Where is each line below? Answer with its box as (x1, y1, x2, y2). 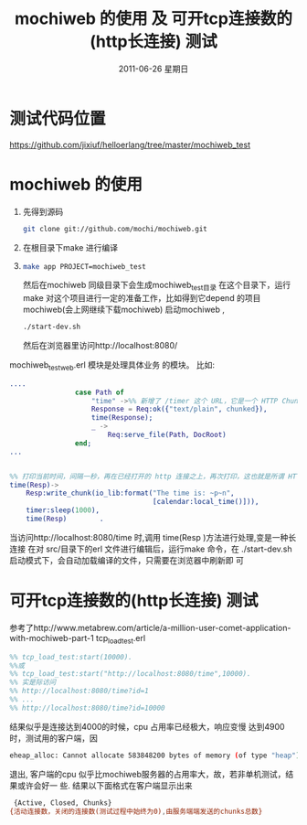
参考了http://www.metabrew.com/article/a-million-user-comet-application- (9, 622, 291, 633)
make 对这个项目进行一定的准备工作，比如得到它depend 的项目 (22, 293, 261, 304)
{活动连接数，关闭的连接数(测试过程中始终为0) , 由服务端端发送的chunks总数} (9, 807, 263, 816)
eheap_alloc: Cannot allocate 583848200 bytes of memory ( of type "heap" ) (9, 751, 301, 760)
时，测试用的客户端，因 (9, 733, 98, 744)
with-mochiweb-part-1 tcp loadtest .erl (9, 632, 146, 646)
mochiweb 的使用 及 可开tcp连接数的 (15, 8, 292, 29)
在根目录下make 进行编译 (22, 241, 119, 252)
